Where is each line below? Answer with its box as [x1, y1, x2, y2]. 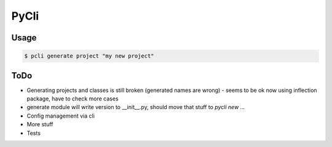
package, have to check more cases [26, 95, 119, 102]
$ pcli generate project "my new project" [24, 53, 154, 59]
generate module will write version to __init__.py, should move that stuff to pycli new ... [26, 104, 245, 111]
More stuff [26, 121, 53, 128]
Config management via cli [26, 112, 95, 119]
